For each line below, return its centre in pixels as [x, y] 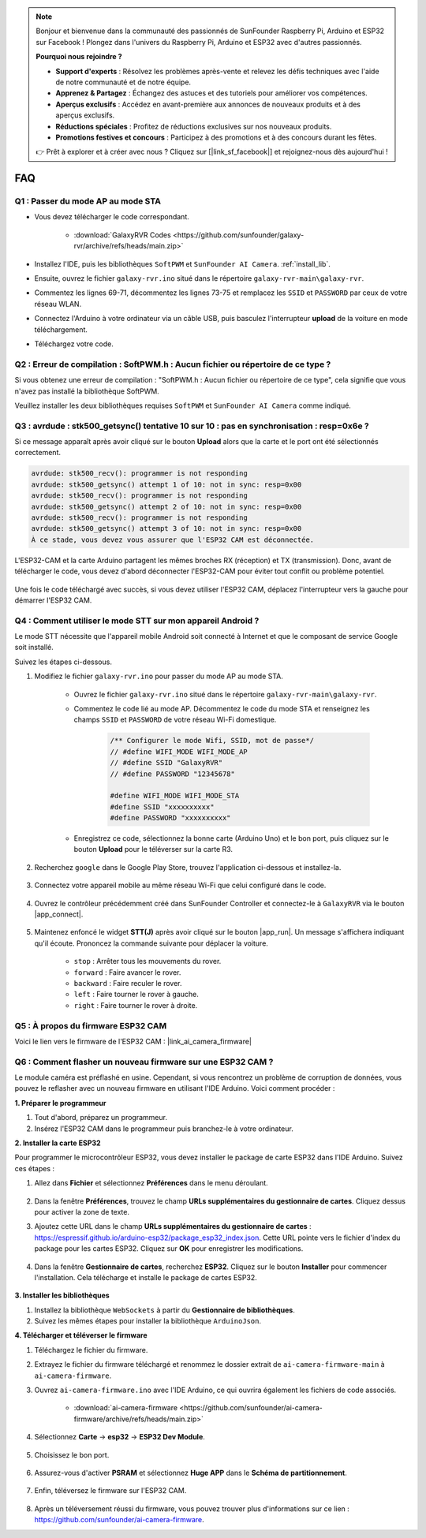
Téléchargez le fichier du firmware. [91, 1349]
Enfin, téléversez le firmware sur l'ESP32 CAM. [110, 1491]
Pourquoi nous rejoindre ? [79, 57]
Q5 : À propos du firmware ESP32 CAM [91, 1025]
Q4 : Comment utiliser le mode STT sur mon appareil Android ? [137, 621]
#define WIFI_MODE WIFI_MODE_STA [175, 796]
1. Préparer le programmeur [60, 1103]
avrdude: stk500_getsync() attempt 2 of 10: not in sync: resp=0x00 [166, 506]
